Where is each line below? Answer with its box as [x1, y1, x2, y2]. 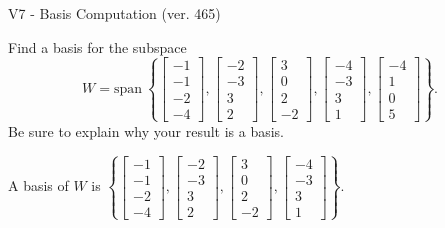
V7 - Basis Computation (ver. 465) [8, 3, 221, 23]
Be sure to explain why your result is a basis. [8, 120, 285, 141]
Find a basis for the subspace [8, 36, 187, 57]
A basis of [8, 175, 69, 196]
